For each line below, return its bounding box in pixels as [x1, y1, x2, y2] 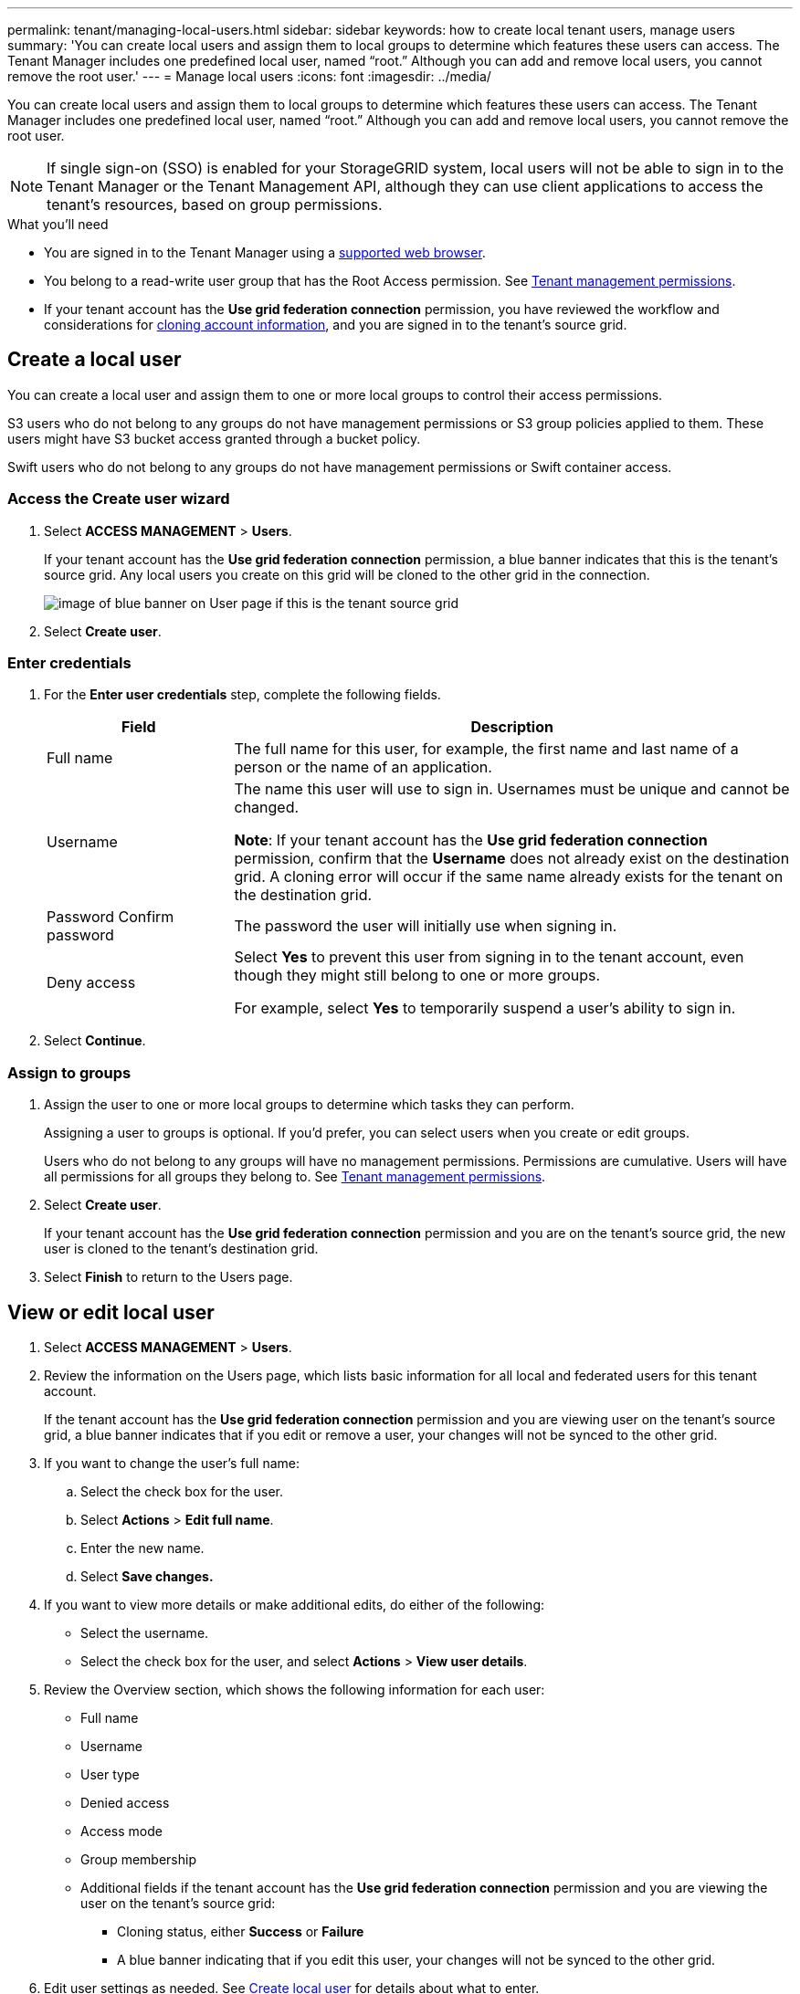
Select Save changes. [80, 1568, 214, 1584]
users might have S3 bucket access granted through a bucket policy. [7, 430, 421, 446]
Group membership [80, 1851, 196, 1867]
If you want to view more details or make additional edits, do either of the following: [44, 1596, 545, 1612]
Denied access [80, 1794, 170, 1810]
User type [80, 1766, 140, 1782]
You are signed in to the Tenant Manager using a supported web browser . [44, 245, 486, 260]
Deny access [47, 973, 136, 992]
